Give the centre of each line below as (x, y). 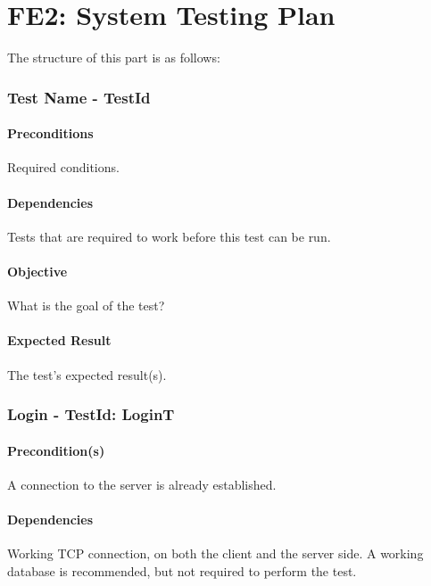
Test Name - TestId (79, 97)
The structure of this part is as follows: (114, 58)
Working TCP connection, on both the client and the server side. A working (215, 553)
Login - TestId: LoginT (91, 414)
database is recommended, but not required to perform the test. (182, 570)
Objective (37, 271)
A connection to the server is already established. (142, 484)
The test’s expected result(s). (87, 374)
